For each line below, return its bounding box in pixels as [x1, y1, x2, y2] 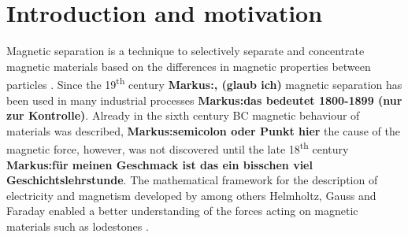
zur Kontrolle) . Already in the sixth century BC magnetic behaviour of [6, 107, 360, 124]
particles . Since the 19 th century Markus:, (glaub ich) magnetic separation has [6, 74, 402, 92]
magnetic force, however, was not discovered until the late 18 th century [6, 139, 349, 157]
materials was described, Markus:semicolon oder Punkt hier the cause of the [6, 122, 400, 139]
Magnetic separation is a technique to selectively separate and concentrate [6, 43, 365, 59]
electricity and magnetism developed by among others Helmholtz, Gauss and [6, 187, 376, 203]
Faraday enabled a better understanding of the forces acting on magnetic [6, 202, 358, 219]
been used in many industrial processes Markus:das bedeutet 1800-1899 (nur [6, 91, 402, 108]
